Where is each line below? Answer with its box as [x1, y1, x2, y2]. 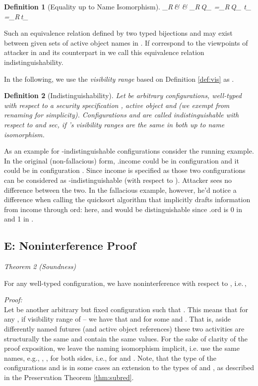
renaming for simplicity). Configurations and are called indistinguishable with [4, 110, 239, 120]
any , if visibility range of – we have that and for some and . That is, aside [4, 314, 231, 324]
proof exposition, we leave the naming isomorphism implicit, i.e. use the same [4, 343, 240, 353]
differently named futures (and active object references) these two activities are [4, 324, 245, 334]
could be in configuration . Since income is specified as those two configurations [4, 165, 246, 175]
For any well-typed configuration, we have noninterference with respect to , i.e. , [4, 277, 247, 288]
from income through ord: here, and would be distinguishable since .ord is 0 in [4, 204, 243, 214]
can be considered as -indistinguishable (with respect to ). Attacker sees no [4, 174, 232, 185]
